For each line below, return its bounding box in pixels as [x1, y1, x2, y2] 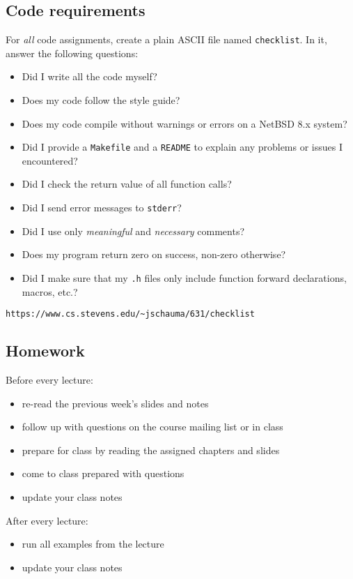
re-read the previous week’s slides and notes [22, 396, 209, 410]
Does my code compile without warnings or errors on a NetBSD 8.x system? [22, 116, 347, 130]
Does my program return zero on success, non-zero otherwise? [22, 247, 286, 262]
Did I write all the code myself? [22, 69, 157, 84]
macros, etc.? [22, 284, 78, 299]
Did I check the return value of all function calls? [22, 176, 232, 191]
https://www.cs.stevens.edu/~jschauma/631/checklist [6, 309, 255, 319]
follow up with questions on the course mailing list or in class [22, 419, 283, 434]
